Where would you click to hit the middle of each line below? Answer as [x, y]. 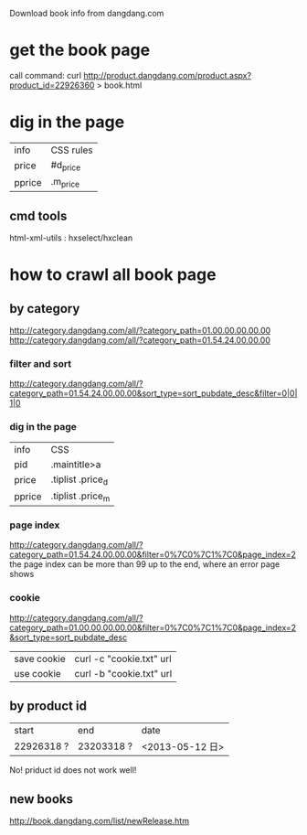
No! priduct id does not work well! [73, 770]
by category [45, 309]
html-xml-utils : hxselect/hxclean [71, 238]
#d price [65, 166]
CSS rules [72, 150]
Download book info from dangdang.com [87, 13]
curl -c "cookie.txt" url [123, 658]
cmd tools [38, 215]
